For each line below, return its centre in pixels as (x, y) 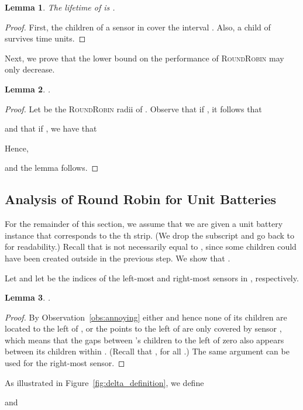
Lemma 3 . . (28, 297)
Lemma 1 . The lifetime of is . (60, 7)
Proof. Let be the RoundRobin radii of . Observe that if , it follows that (133, 108)
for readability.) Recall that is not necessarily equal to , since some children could (151, 247)
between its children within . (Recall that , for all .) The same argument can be (147, 351)
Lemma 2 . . (28, 89)
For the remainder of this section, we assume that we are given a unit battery (144, 224)
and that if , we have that (51, 128)
